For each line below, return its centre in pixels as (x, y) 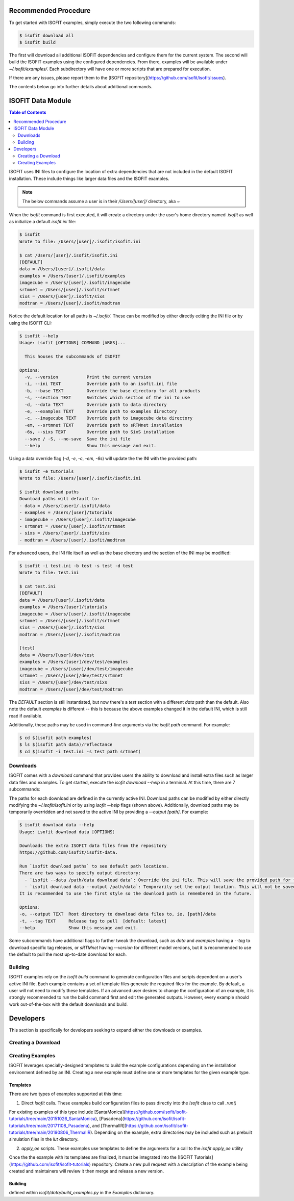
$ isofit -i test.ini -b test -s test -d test (76, 566)
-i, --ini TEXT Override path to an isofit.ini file (101, 384)
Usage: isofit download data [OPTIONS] (67, 832)
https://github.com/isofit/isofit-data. (68, 852)
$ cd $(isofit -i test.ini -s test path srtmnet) (80, 751)
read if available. (26, 715)
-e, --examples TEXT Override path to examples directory (101, 411)
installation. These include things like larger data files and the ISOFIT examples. (89, 179)
